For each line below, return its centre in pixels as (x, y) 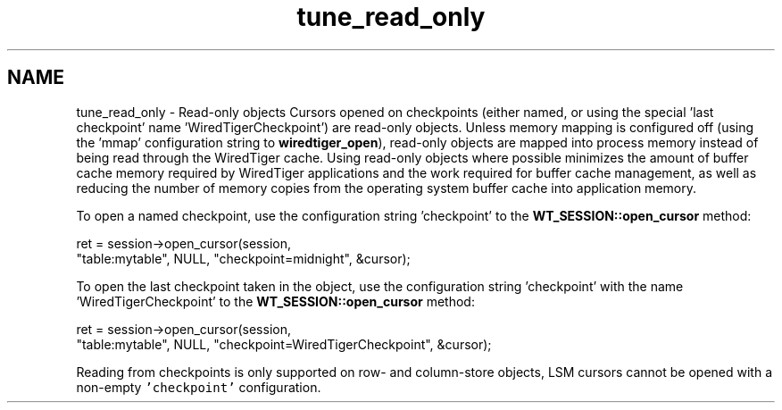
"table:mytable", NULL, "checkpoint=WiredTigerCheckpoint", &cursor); (284, 344)
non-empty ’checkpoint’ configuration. (199, 387)
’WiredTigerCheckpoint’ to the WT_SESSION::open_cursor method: (275, 301)
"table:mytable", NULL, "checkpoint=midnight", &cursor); (243, 258)
